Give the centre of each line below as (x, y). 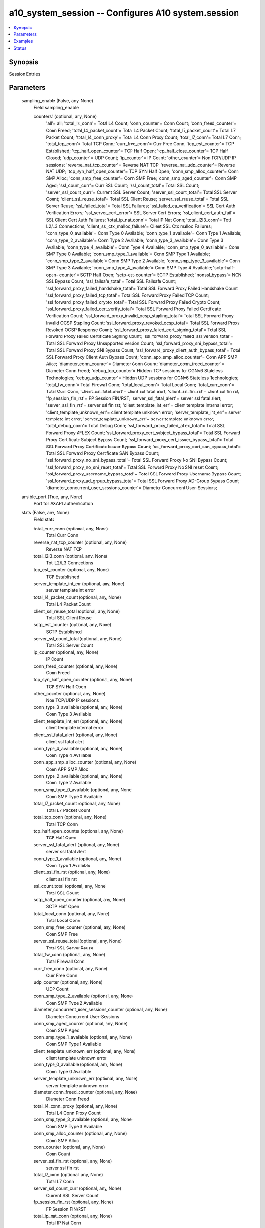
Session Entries (25, 74)
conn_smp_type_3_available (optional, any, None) (83, 1119)
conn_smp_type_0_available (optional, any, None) (83, 790)
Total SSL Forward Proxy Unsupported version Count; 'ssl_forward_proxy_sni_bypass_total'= (139, 343)
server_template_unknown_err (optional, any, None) (86, 1079)
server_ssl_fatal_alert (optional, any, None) (77, 844)
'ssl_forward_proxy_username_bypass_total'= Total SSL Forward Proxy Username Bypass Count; (144, 474)
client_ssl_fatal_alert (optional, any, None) (76, 735)
